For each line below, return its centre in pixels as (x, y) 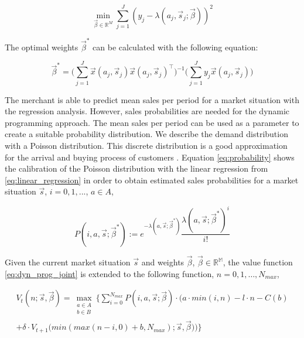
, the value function (258, 262)
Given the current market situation (68, 262)
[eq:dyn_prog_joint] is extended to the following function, (110, 273)
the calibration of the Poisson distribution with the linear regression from (136, 168)
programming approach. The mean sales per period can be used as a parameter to (152, 122)
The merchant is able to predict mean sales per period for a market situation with (152, 99)
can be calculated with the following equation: (175, 47)
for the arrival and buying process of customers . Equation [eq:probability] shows (150, 157)
